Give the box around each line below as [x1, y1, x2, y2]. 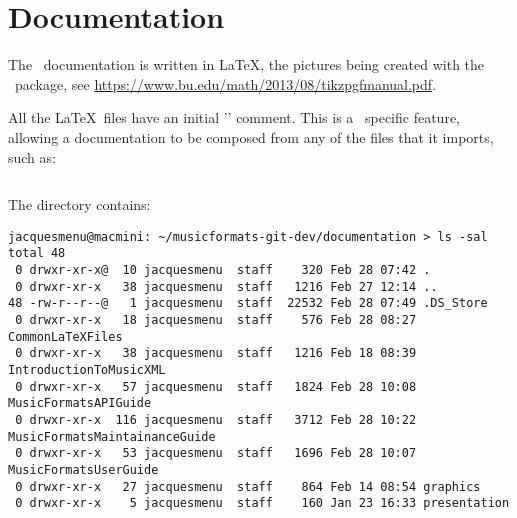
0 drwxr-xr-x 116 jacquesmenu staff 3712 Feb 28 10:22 [15, 412, 417, 427]
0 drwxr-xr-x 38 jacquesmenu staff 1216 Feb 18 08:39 [15, 346, 417, 361]
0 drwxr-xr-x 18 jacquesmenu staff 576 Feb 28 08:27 [15, 312, 417, 327]
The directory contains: [8, 194, 151, 215]
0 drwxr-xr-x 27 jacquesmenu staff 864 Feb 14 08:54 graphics [15, 479, 481, 494]
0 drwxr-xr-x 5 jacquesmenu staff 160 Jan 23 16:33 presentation [15, 496, 510, 511]
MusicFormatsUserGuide [8, 462, 159, 477]
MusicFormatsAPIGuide [8, 396, 152, 411]
